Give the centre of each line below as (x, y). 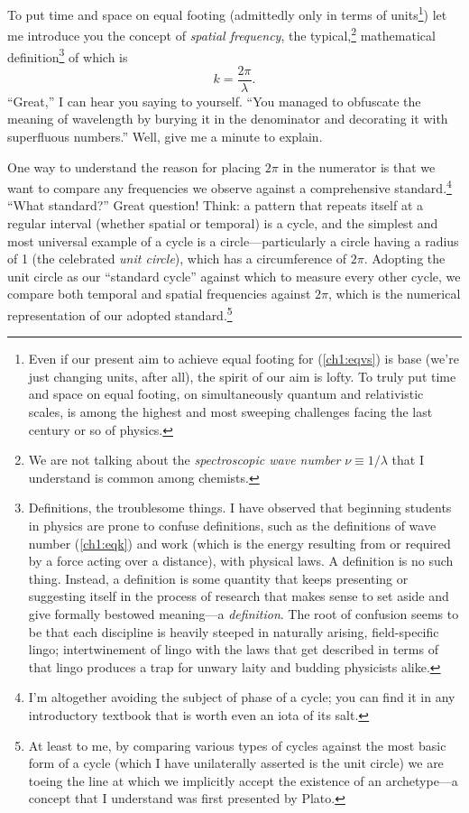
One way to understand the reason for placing (134, 166)
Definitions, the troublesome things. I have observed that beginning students (240, 508)
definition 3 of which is (68, 55)
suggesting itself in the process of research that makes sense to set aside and (239, 596)
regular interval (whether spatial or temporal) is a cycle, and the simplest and (223, 223)
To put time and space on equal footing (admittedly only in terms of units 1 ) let (227, 13)
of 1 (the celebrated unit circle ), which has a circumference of (177, 259)
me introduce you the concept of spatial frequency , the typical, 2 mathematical (221, 34)
